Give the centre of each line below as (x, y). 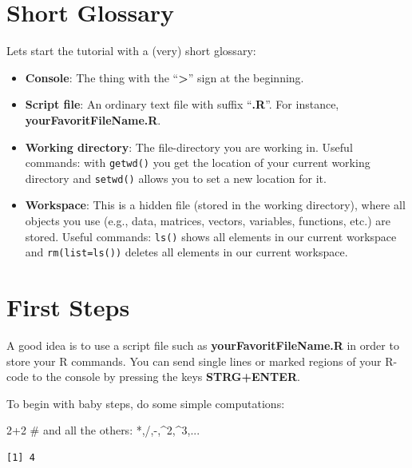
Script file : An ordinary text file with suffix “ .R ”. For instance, (182, 104)
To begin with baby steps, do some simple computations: (146, 403)
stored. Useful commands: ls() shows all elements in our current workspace (211, 236)
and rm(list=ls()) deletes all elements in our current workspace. (186, 252)
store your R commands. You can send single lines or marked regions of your (194, 361)
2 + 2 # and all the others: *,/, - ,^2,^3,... (103, 430)
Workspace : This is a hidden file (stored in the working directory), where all (215, 205)
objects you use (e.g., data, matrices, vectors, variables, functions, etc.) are (208, 220)
